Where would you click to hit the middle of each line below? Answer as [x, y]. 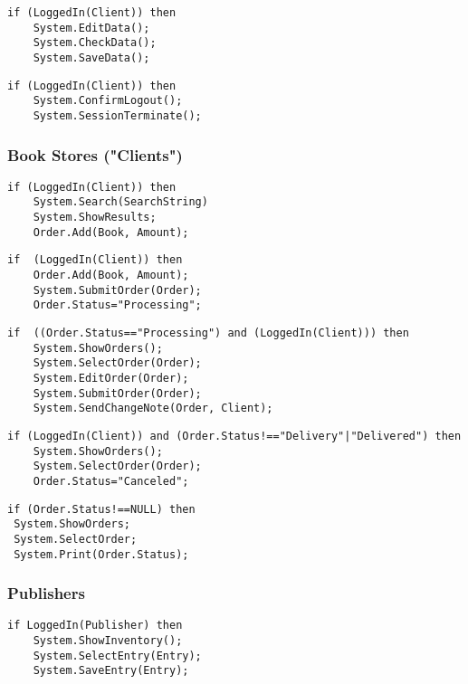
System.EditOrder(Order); [111, 379]
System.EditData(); [91, 28]
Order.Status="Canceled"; [111, 481]
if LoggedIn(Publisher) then [95, 626]
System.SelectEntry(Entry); [117, 655]
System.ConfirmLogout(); [108, 101]
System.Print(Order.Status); [101, 554]
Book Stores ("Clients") [95, 154]
